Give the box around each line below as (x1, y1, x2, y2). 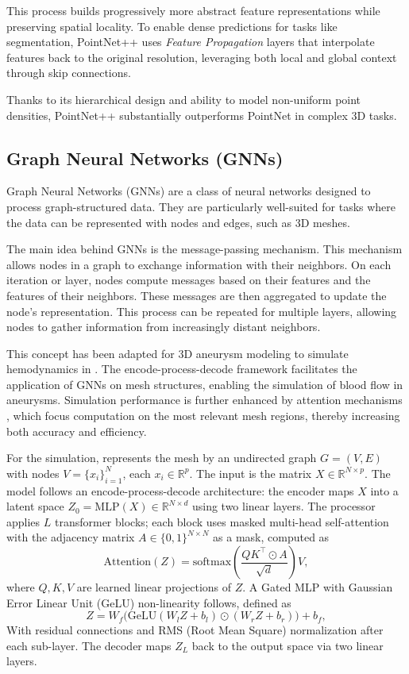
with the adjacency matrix (6, 529, 135, 545)
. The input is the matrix (189, 464, 312, 481)
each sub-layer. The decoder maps (6, 637, 172, 653)
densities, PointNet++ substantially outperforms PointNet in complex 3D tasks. (6, 106, 397, 123)
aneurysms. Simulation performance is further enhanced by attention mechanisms (6, 391, 403, 408)
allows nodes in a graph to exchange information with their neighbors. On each (6, 256, 392, 272)
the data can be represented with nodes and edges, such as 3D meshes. (6, 214, 350, 230)
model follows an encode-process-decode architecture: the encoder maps (6, 482, 354, 499)
